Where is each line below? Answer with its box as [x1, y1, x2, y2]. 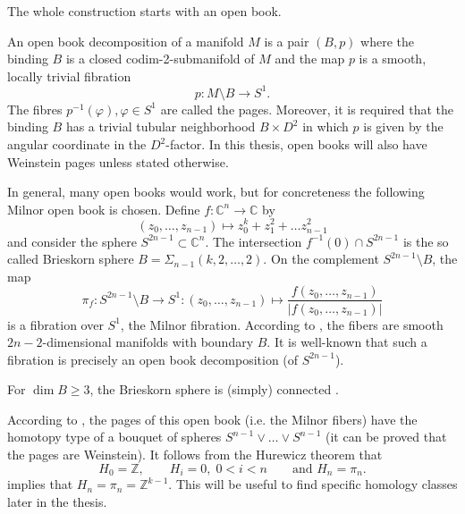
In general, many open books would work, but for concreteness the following [7, 182, 425, 201]
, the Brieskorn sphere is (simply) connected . [89, 380, 339, 399]
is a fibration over [7, 315, 104, 333]
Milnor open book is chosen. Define [7, 199, 200, 218]
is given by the [363, 117, 444, 136]
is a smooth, [359, 49, 427, 68]
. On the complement [263, 249, 379, 268]
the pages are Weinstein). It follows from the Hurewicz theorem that [7, 445, 383, 464]
